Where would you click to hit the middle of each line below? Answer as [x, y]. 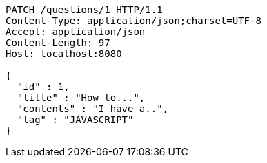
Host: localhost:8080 [64, 54]
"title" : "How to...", [81, 98]
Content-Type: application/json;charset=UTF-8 [133, 21]
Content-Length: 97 [58, 43]
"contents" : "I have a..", [93, 109]
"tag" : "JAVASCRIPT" [75, 120]
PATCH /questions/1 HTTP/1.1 [84, 10]
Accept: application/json [76, 32]
